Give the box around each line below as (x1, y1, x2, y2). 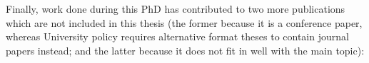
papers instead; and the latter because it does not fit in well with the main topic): (6, 42, 365, 57)
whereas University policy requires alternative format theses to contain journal (6, 29, 349, 44)
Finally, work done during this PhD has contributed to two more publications (6, 1, 345, 16)
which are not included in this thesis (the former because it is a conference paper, (6, 15, 363, 30)
